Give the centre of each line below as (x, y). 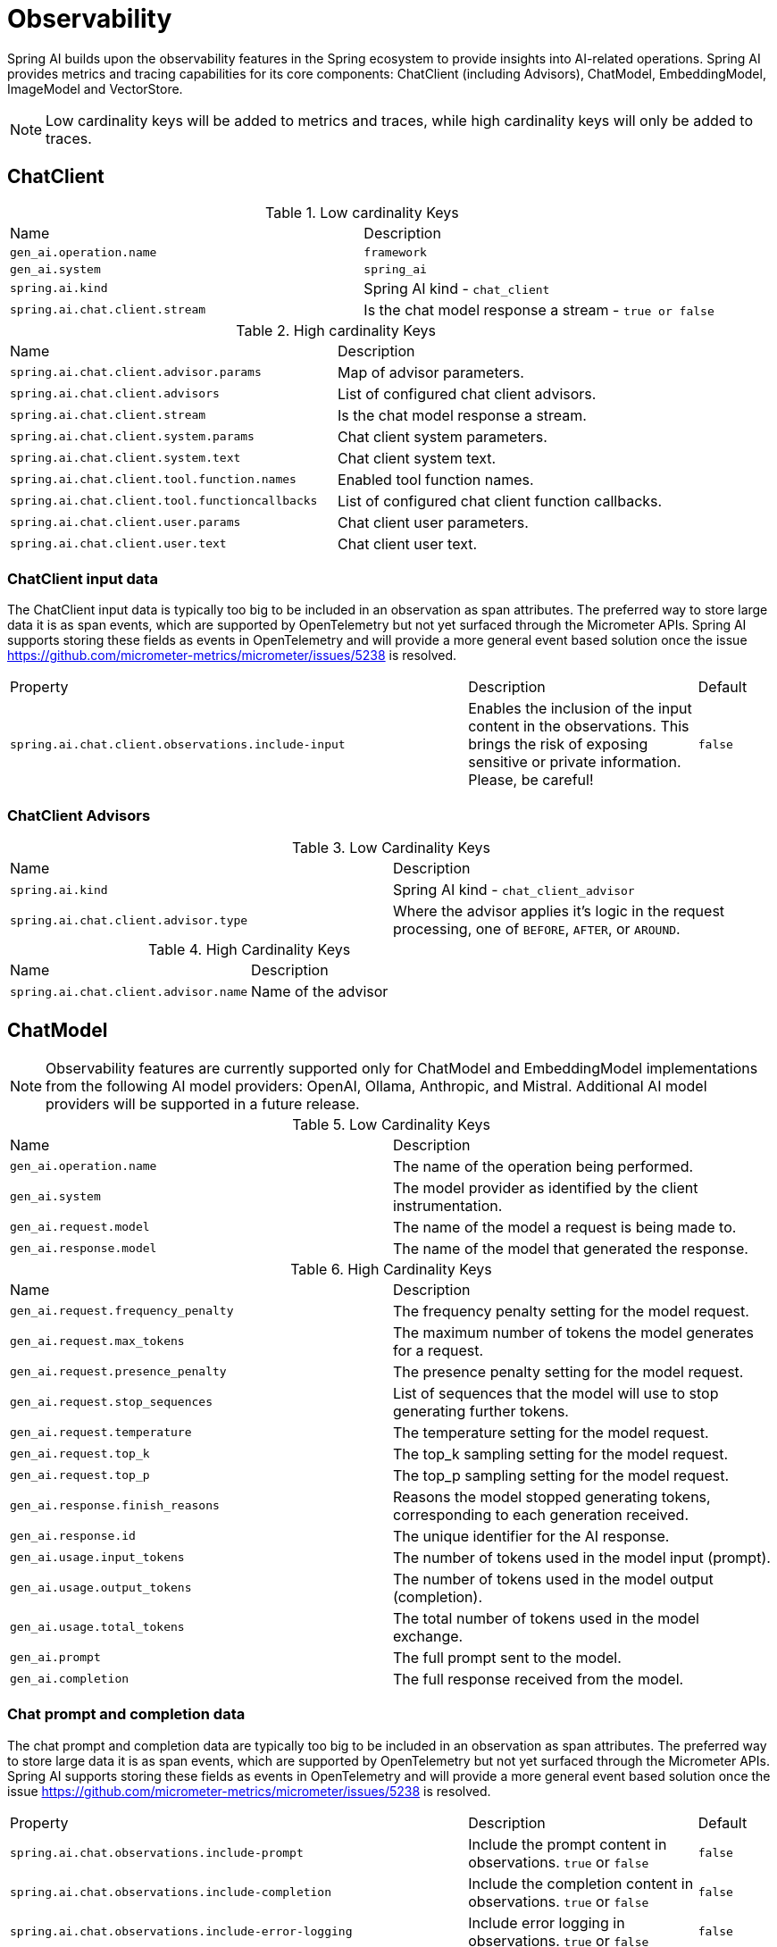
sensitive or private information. (575, 762)
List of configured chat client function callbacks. (500, 501)
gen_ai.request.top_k (80, 1454)
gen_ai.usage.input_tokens (97, 1558)
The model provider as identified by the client (546, 1187)
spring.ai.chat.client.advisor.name (129, 991)
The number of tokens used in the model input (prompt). (582, 1557)
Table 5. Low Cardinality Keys (391, 1124)
